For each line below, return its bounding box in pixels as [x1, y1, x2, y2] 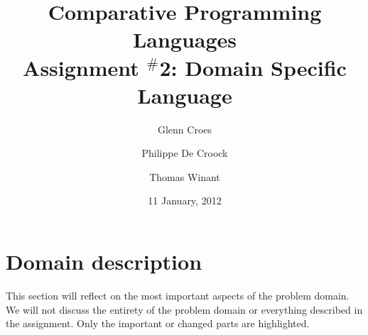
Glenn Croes [157, 121, 212, 136]
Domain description [6, 247, 202, 276]
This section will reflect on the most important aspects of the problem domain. [6, 288, 350, 302]
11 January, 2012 [148, 193, 222, 208]
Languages [132, 25, 237, 54]
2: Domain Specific [159, 53, 347, 82]
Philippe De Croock [141, 145, 228, 160]
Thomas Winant [149, 169, 220, 184]
